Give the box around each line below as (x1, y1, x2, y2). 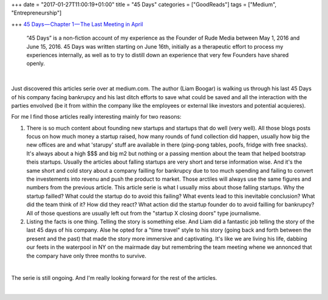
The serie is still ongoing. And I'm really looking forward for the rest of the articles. (11, 274, 217, 282)
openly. (26, 60, 46, 67)
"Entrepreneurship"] (11, 9, 62, 16)
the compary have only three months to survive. (26, 252, 147, 259)
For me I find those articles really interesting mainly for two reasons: (11, 113, 182, 120)
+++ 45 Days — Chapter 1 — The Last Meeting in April (11, 20, 143, 27)
